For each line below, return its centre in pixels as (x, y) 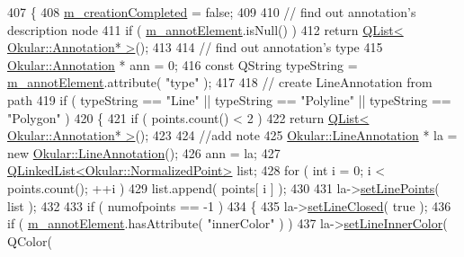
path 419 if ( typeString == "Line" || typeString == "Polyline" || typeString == (229, 99)
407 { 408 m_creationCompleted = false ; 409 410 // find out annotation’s (212, 12)
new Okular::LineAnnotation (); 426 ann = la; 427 (144, 152)
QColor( (30, 240)
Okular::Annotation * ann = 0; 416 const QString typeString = (183, 64)
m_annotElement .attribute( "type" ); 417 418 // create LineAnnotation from (220, 82)
